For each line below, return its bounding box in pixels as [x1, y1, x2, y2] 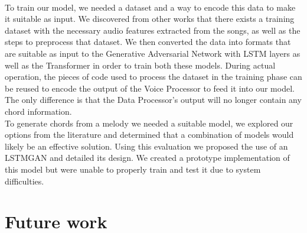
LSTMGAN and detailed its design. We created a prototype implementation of [5, 151, 290, 164]
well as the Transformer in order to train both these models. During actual [5, 59, 276, 71]
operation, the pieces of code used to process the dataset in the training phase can [5, 70, 302, 83]
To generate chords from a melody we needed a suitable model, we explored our [5, 117, 293, 129]
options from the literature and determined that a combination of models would [5, 128, 294, 141]
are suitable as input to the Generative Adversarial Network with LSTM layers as [5, 47, 301, 59]
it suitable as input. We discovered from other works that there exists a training [5, 12, 295, 25]
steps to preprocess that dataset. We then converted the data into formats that [5, 35, 291, 48]
